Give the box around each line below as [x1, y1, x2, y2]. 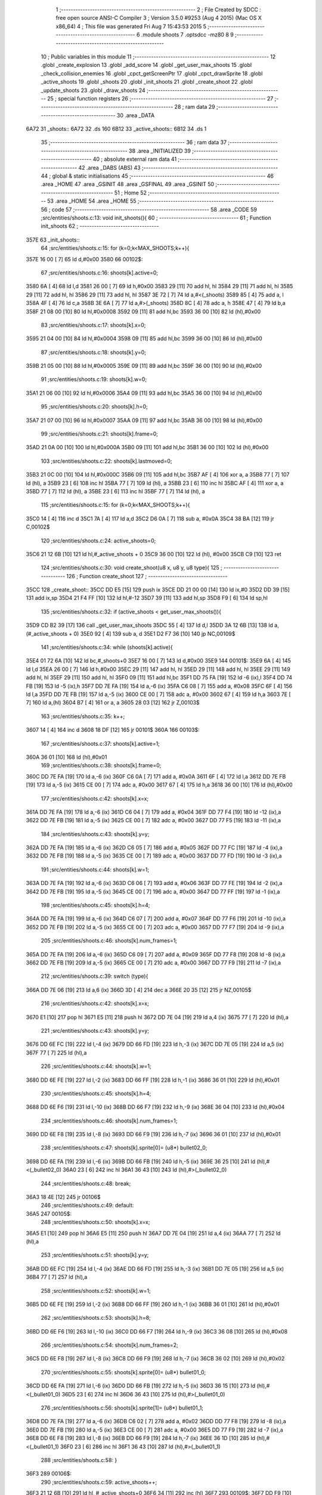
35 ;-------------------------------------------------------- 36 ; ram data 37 [41, 139, 227, 146]
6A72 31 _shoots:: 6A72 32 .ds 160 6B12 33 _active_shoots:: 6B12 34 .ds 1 [26, 126, 207, 133]
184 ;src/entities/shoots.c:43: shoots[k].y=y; [41, 830, 150, 837]
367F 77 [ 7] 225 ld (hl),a [26, 1049, 87, 1056]
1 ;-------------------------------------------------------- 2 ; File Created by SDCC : [55, 6, 262, 13]
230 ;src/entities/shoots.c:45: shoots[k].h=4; [41, 1090, 151, 1097]
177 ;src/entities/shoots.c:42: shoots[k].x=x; [41, 795, 149, 802]
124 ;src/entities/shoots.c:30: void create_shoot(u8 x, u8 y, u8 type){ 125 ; [41, 564, 223, 571]
